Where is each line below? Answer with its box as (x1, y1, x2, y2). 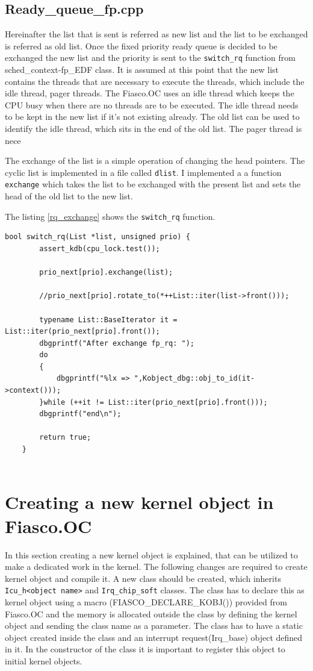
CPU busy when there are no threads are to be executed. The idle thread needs (5, 98, 299, 111)
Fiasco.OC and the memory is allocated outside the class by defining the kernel (5, 607, 297, 620)
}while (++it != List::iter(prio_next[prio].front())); (39, 398, 268, 407)
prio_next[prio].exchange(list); (39, 268, 173, 277)
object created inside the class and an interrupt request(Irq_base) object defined (5, 631, 303, 643)
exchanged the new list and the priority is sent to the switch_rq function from (5, 51, 296, 64)
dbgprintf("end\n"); (39, 410, 122, 419)
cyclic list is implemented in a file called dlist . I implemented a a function (5, 166, 282, 178)
